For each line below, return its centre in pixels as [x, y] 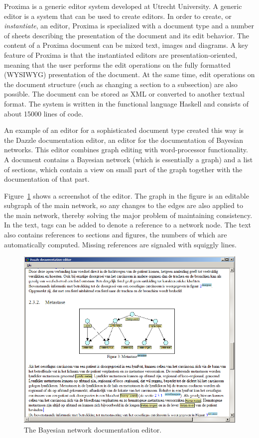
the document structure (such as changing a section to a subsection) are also [121, 84]
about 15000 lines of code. [44, 113]
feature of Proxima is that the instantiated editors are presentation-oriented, [121, 55]
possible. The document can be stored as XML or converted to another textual [124, 94]
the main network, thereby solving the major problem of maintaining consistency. [128, 215]
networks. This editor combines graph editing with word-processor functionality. [126, 150]
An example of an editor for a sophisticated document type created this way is [124, 130]
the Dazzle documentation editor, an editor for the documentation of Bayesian [124, 140]
